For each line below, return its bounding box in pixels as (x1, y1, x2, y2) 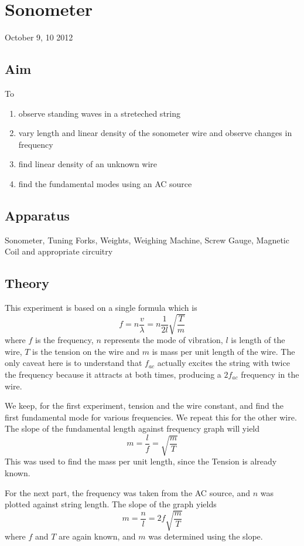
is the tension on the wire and (32, 345, 140, 357)
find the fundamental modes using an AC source (18, 177, 192, 189)
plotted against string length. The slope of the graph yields (5, 498, 217, 510)
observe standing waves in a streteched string (18, 107, 180, 119)
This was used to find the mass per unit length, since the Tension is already (5, 455, 277, 467)
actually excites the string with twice (157, 357, 290, 369)
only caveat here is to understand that (5, 357, 142, 369)
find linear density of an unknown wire (18, 158, 158, 170)
